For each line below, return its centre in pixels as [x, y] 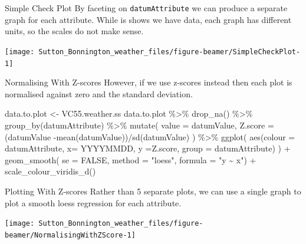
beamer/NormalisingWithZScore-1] [70, 235]
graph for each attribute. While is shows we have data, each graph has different [148, 19]
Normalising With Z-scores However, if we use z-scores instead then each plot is [149, 82]
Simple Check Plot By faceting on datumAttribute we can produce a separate [146, 8]
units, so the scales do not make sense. [74, 31]
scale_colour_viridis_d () [50, 171]
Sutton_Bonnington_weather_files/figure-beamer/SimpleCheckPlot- [170, 52]
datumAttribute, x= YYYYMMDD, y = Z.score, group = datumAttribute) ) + [148, 148]
